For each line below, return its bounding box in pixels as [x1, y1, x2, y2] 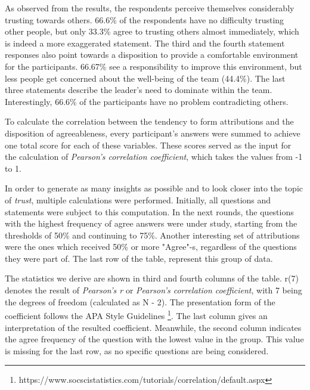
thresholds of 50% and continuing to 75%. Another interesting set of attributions [5, 228, 300, 241]
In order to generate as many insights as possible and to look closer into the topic [5, 182, 303, 194]
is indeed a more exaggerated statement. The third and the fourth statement [5, 36, 285, 49]
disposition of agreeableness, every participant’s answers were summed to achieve [5, 126, 300, 139]
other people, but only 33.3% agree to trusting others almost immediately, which [5, 25, 299, 38]
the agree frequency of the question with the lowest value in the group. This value [5, 333, 304, 345]
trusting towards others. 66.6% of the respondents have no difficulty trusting [5, 13, 284, 26]
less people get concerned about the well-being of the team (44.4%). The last [5, 72, 286, 84]
